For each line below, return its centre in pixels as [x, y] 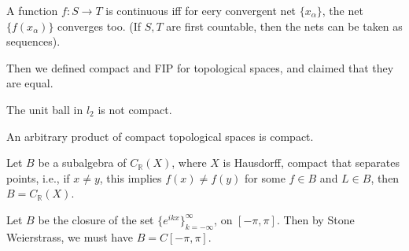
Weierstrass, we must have [70, 236]
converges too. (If [99, 26]
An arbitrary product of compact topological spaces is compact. [160, 136]
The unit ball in [45, 109]
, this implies [131, 177]
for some [265, 177]
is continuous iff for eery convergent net [201, 10]
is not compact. [135, 109]
